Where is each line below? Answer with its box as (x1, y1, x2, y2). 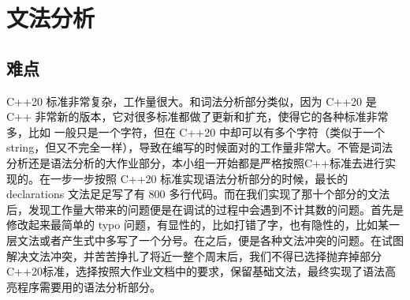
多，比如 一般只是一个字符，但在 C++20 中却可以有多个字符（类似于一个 (6, 123, 385, 140)
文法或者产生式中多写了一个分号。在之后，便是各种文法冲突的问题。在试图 (17, 231, 404, 248)
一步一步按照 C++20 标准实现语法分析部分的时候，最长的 (50, 170, 348, 186)
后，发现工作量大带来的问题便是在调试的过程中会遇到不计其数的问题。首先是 (6, 201, 404, 217)
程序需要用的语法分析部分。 (17, 278, 161, 294)
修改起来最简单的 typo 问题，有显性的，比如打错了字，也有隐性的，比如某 (6, 216, 389, 233)
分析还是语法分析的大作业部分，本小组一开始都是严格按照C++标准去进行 (6, 154, 385, 171)
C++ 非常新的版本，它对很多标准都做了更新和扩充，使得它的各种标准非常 (6, 108, 389, 125)
